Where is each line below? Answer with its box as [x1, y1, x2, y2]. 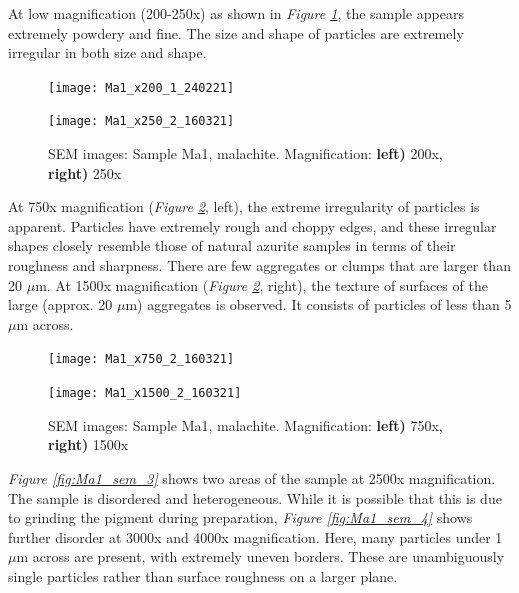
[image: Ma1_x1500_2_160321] [48, 386, 242, 401]
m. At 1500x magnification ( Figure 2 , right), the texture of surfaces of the [35, 274, 488, 295]
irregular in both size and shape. [8, 42, 207, 63]
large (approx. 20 [8, 294, 113, 315]
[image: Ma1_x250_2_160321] [48, 114, 235, 129]
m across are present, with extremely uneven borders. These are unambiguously [16, 546, 505, 567]
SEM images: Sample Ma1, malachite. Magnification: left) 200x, [48, 143, 443, 164]
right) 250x [48, 162, 122, 183]
